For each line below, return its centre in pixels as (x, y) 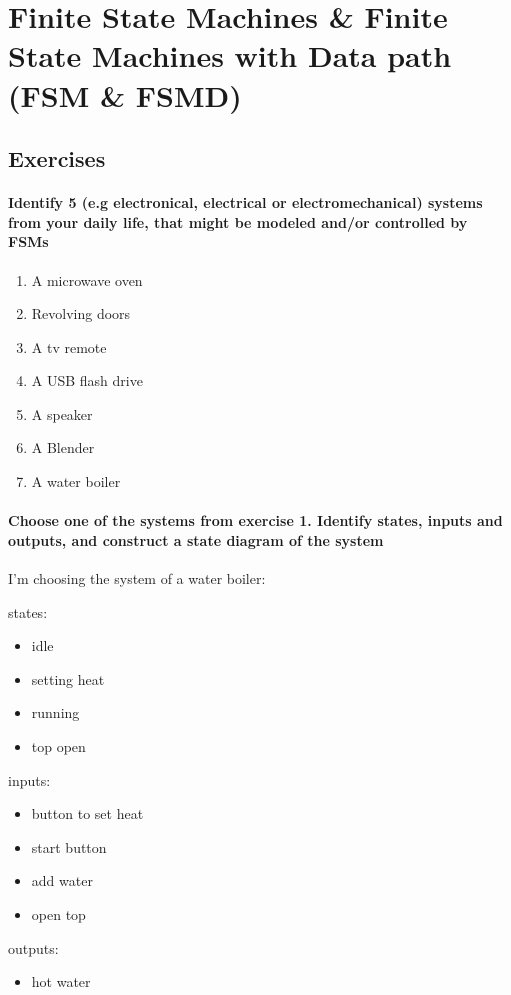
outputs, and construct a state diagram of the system (196, 539)
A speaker (62, 413)
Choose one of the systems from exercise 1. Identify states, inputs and (255, 520)
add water (62, 880)
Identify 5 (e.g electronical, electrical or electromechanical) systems (245, 202)
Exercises (57, 158)
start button (69, 846)
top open (58, 746)
